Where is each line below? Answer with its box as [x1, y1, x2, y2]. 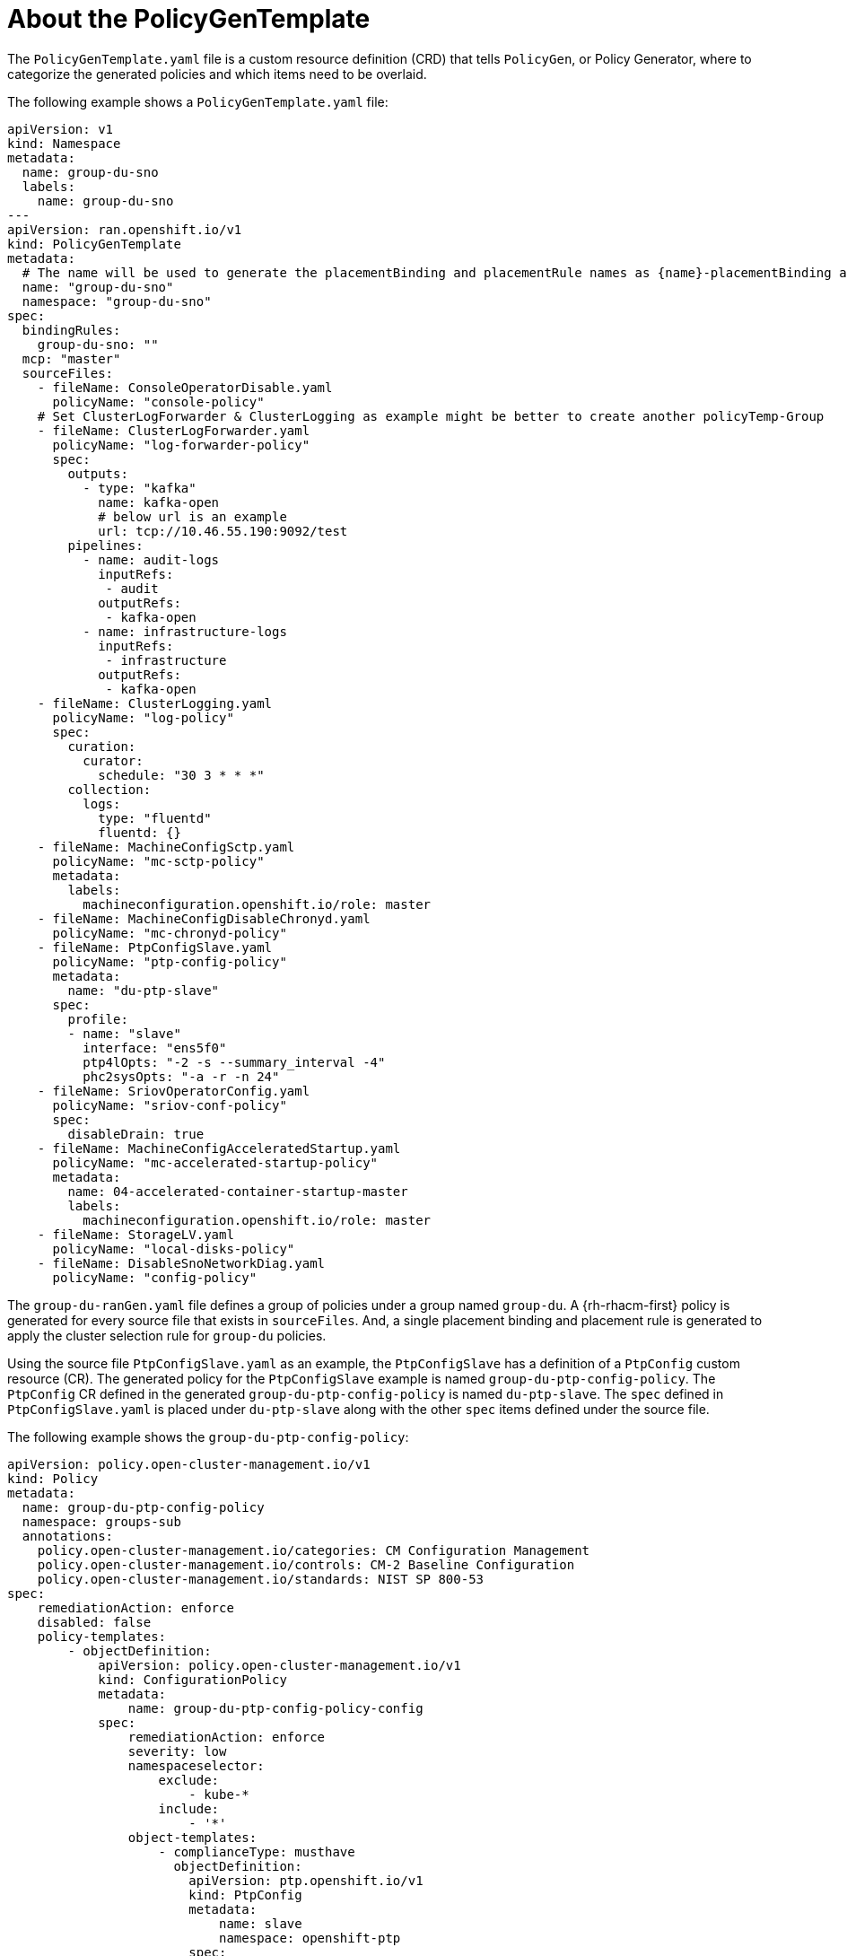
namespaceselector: [127, 1758, 265, 1773]
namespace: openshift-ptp [219, 1930, 401, 1945]
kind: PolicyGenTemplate [7, 236, 181, 251]
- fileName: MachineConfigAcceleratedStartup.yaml [37, 1140, 401, 1156]
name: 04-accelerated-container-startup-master [67, 1183, 408, 1199]
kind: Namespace [7, 135, 121, 151]
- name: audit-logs [83, 552, 220, 567]
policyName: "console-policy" [52, 394, 265, 409]
